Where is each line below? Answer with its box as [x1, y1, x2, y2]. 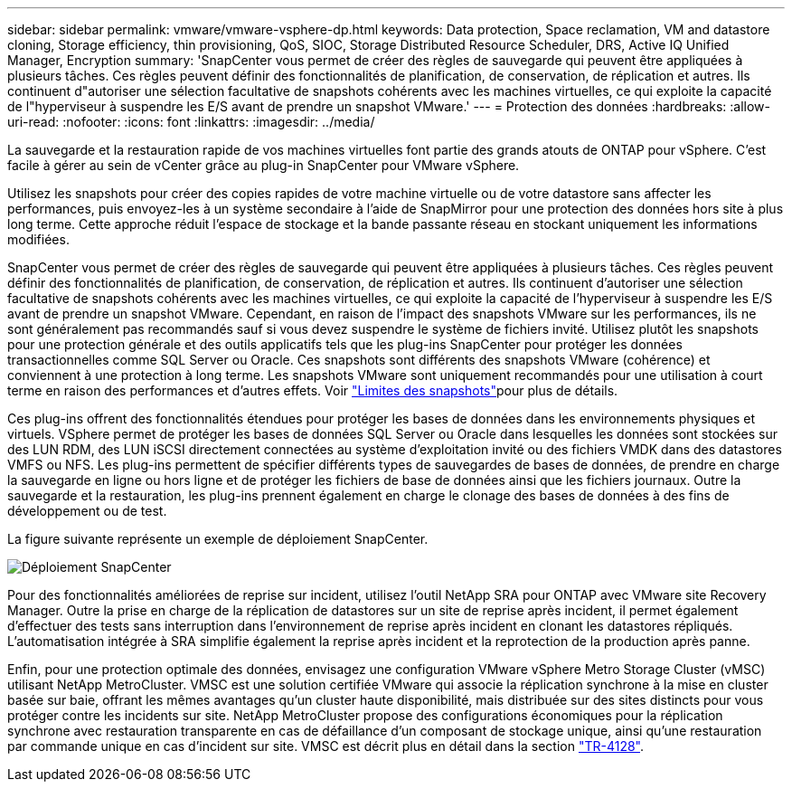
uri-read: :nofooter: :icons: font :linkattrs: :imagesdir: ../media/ [7, 114, 375, 129]
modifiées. [7, 232, 70, 247]
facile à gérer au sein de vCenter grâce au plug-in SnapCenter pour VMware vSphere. [7, 157, 520, 173]
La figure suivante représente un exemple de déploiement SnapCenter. [7, 531, 429, 547]
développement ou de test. [7, 503, 167, 518]
